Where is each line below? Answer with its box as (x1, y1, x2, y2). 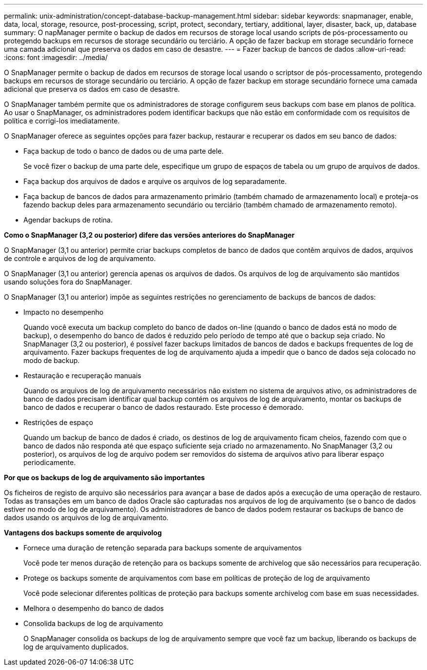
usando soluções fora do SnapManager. (4, 278, 132, 286)
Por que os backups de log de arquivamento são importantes (4, 473, 205, 482)
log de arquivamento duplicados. (23, 643, 129, 651)
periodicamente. (23, 458, 76, 467)
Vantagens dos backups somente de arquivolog (4, 528, 162, 537)
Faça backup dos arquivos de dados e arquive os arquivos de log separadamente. (23, 177, 287, 185)
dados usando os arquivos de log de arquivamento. (4, 513, 169, 522)
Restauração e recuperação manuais (23, 371, 141, 380)
